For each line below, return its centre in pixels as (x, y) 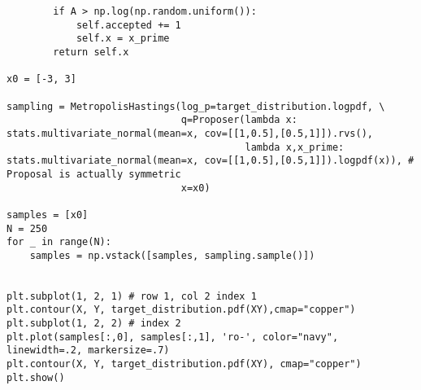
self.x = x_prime (123, 39)
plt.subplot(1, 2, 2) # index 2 (94, 324)
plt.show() (36, 377)
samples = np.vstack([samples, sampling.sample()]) (172, 255)
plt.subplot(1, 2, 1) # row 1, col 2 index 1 (132, 296)
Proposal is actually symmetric (94, 174)
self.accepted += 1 (128, 25)
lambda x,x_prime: (295, 147)
